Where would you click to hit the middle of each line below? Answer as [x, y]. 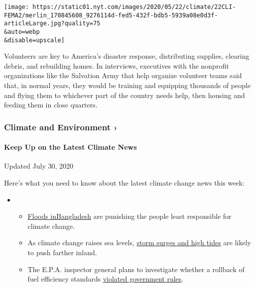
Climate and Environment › [61, 127]
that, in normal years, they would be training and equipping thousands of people [127, 85]
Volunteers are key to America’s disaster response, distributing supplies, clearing [127, 56]
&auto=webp [22, 32]
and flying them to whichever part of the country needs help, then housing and [125, 95]
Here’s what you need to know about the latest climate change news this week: [124, 183]
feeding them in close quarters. [51, 105]
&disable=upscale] [34, 40]
